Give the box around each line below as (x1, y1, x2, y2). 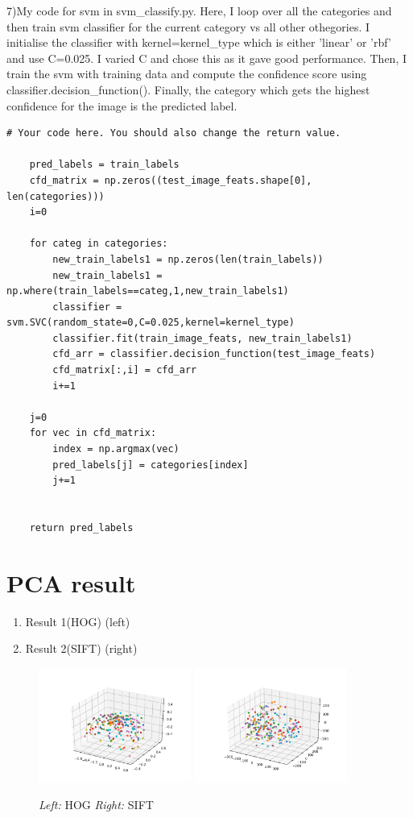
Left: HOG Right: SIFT (39, 796, 154, 813)
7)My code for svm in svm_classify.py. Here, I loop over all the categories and (6, 2, 392, 19)
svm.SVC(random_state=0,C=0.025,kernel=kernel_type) (6, 317, 295, 329)
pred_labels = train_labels (29, 159, 180, 171)
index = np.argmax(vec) (52, 443, 180, 455)
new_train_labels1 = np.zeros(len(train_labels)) (52, 253, 324, 265)
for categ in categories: (29, 238, 168, 250)
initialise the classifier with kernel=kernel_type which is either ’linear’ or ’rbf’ (6, 34, 391, 51)
